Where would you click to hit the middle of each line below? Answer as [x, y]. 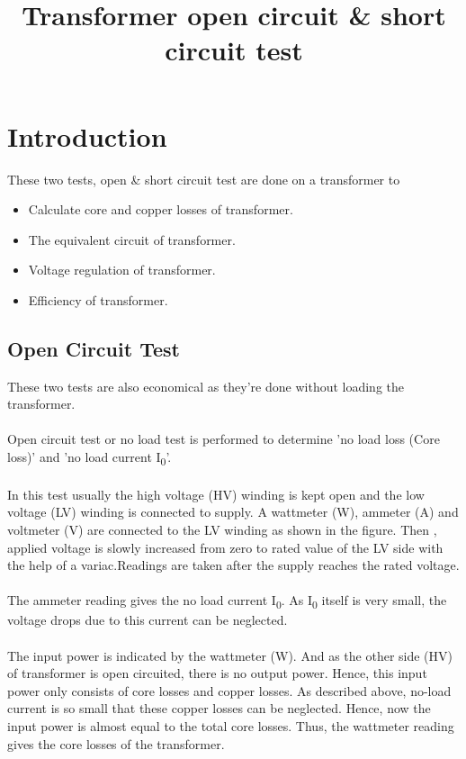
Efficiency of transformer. [98, 299]
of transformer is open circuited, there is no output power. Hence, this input [217, 673]
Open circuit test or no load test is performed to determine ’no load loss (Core [224, 439]
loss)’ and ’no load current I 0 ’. [90, 458]
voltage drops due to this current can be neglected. [148, 620]
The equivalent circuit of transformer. [132, 239]
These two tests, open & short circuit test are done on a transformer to [204, 179]
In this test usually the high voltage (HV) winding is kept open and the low [216, 494]
